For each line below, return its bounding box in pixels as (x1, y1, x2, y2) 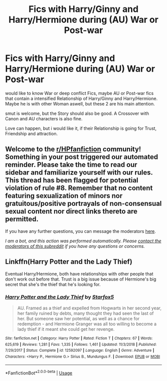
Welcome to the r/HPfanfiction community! (5, 145, 142, 154)
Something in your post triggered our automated (5, 153, 158, 161)
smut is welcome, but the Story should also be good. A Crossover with (5, 110, 149, 116)
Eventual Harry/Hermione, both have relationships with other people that (5, 271, 154, 277)
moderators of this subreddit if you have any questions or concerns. (5, 243, 145, 249)
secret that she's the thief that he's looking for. (5, 281, 101, 287)
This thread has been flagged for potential (5, 176, 139, 185)
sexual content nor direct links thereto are (5, 207, 138, 216)
